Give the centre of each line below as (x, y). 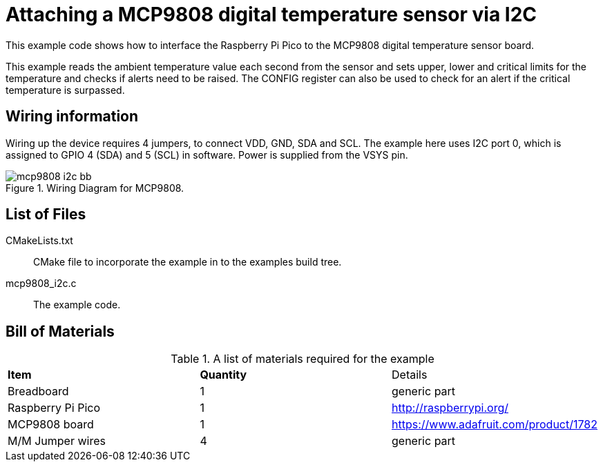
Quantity (223, 375)
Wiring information (72, 117)
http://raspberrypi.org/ (450, 408)
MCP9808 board (51, 425)
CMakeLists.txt (39, 241)
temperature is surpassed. (65, 90)
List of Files (46, 215)
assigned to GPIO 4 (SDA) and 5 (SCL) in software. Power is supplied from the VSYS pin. (207, 155)
